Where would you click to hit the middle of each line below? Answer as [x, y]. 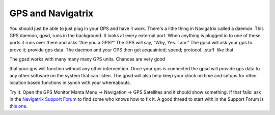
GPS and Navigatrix [51, 13]
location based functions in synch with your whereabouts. [70, 83]
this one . [19, 106]
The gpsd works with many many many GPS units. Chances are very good [87, 59]
